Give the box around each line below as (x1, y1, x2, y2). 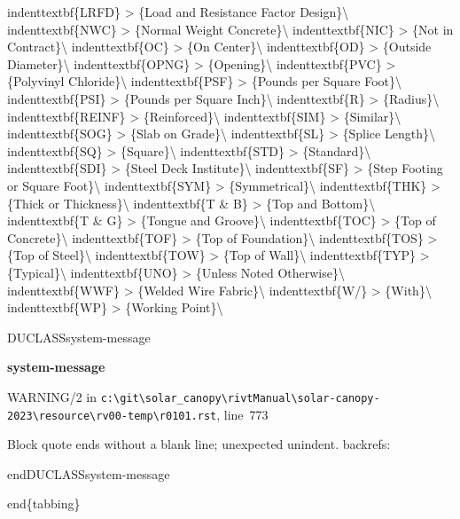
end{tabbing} (7, 494, 81, 513)
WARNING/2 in (7, 387, 97, 405)
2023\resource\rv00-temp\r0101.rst (7, 409, 217, 422)
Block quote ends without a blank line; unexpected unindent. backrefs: (7, 435, 391, 453)
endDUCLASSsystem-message (7, 464, 170, 483)
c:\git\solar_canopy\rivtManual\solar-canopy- (100, 391, 380, 405)
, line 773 (216, 405, 269, 423)
